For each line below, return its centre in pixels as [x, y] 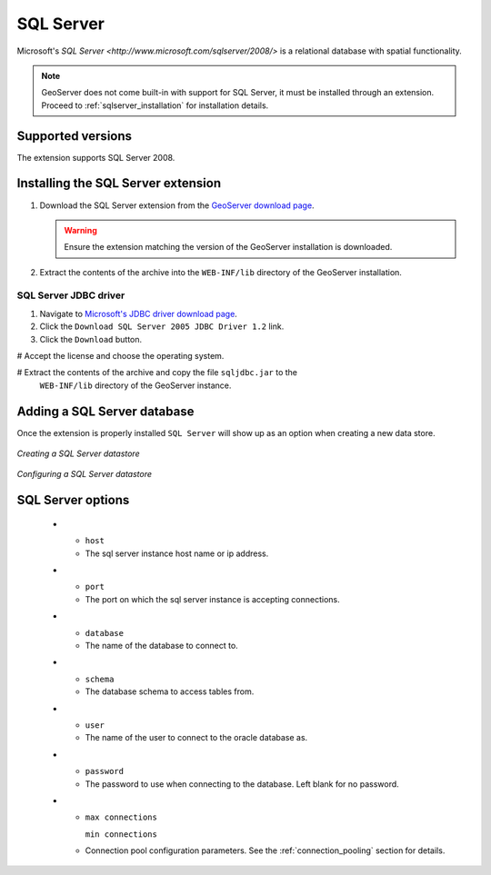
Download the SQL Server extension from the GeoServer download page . [177, 205]
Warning [80, 230]
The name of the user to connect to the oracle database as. [196, 738]
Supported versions [74, 136]
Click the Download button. [91, 339]
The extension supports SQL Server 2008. [96, 157]
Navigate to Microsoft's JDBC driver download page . [139, 313]
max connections [121, 817]
